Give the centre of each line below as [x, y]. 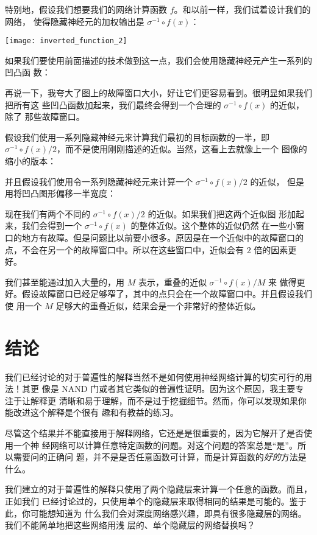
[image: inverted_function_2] [66, 41]
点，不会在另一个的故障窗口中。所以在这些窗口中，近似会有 [124, 249]
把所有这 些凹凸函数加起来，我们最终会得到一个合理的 [113, 104]
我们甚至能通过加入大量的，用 [65, 281]
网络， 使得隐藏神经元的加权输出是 [75, 21]
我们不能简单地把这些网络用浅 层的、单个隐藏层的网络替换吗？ [130, 525]
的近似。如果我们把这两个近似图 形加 [222, 213]
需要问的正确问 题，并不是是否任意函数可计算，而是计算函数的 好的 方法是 [160, 457]
